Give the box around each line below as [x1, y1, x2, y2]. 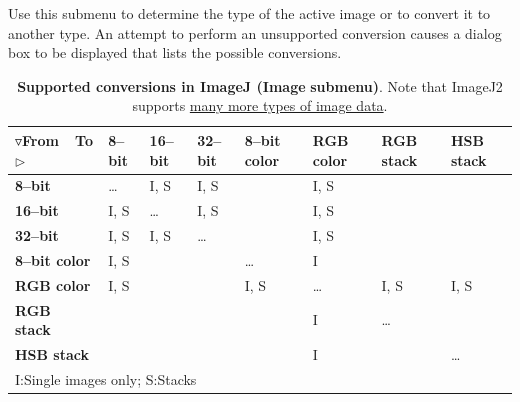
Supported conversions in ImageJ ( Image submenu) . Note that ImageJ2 [17, 75, 503, 96]
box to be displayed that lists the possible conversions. [8, 42, 342, 63]
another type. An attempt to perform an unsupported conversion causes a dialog [8, 22, 502, 43]
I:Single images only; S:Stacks [15, 368, 197, 389]
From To [22, 129, 93, 150]
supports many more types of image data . [132, 95, 388, 116]
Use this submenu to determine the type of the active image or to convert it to [8, 3, 491, 23]
